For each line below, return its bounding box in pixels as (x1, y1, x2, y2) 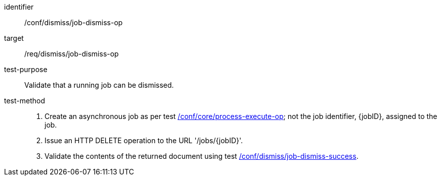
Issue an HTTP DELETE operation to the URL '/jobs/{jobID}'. (45, 136, 243, 145)
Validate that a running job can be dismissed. (24, 81, 174, 89)
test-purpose (4, 65, 48, 74)
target (4, 34, 24, 42)
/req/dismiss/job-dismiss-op (24, 49, 119, 58)
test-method (4, 96, 45, 105)
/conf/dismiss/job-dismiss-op (24, 18, 123, 27)
